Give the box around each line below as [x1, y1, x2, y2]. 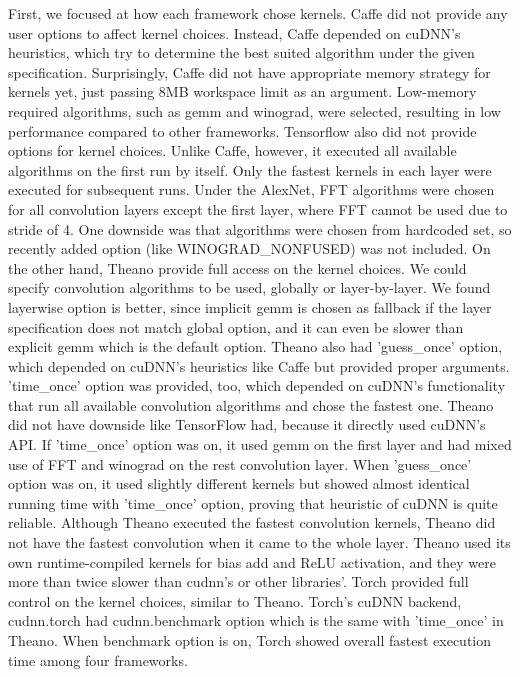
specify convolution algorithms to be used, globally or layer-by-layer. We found [8, 277, 491, 298]
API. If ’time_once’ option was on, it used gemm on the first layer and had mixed [8, 434, 512, 455]
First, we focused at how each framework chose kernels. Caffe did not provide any [8, 3, 508, 23]
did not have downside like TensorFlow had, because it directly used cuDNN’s [8, 414, 486, 435]
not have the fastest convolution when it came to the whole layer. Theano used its [8, 532, 511, 553]
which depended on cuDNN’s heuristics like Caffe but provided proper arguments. [8, 355, 510, 376]
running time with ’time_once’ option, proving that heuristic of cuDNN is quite [8, 492, 498, 513]
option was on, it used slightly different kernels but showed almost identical [8, 473, 470, 494]
